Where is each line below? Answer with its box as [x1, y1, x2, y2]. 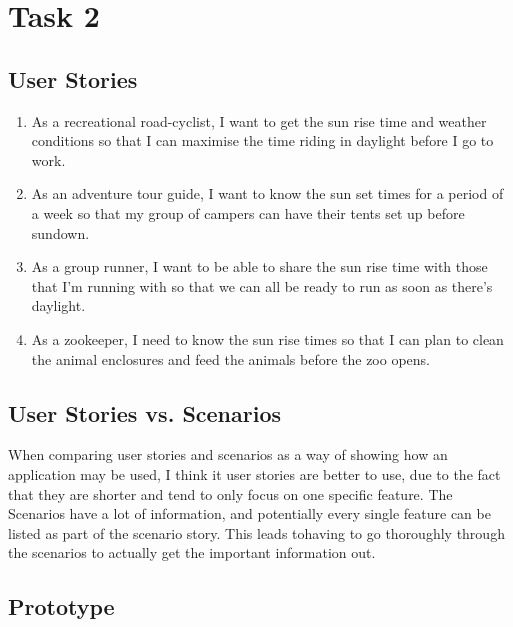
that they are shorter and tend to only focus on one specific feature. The [8, 483, 453, 504]
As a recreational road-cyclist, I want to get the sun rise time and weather [31, 110, 487, 131]
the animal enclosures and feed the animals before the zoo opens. [31, 348, 430, 369]
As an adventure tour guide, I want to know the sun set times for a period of [31, 183, 504, 204]
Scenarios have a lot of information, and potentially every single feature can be [8, 503, 491, 524]
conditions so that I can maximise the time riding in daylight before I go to [31, 130, 494, 151]
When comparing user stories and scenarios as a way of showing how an [8, 444, 448, 465]
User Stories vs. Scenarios [8, 397, 282, 428]
